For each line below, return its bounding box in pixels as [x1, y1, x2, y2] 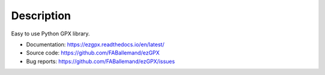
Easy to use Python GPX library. [11, 30, 90, 37]
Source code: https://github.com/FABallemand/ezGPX [26, 49, 160, 56]
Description [11, 9, 72, 22]
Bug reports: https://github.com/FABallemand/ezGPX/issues [26, 58, 175, 65]
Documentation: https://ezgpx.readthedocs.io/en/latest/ [26, 41, 165, 48]
